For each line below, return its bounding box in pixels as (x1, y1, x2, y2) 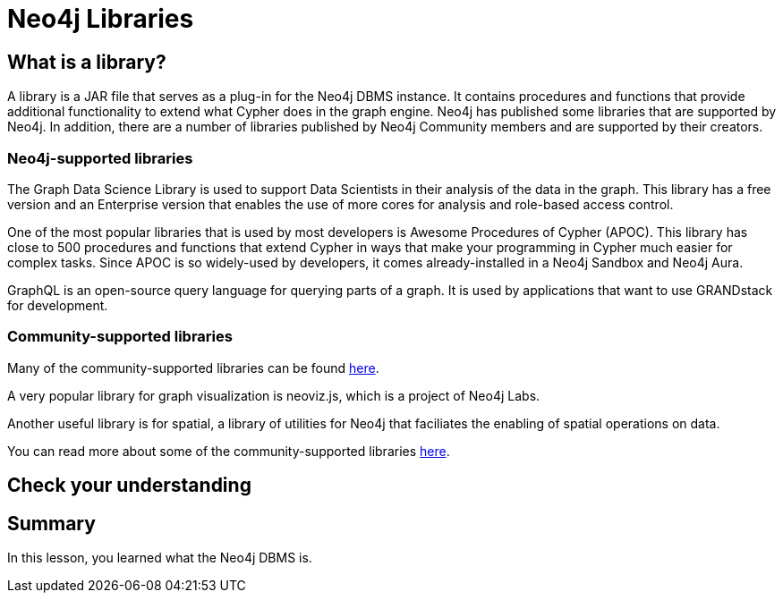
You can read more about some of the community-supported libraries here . (7, 443, 450, 459)
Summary (7, 511, 96, 535)
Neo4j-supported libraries (7, 148, 193, 167)
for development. (7, 297, 108, 313)
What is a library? (7, 50, 166, 73)
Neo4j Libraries (7, 4, 194, 34)
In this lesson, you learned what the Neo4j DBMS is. (7, 549, 312, 565)
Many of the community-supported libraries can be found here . (7, 359, 379, 376)
